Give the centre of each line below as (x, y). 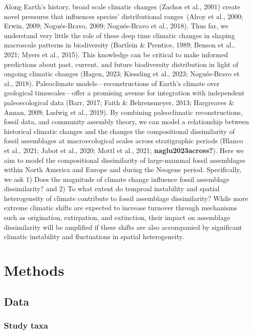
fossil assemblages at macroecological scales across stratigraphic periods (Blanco (124, 141)
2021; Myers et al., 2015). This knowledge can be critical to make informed (116, 54)
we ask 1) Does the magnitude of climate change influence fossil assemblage (117, 179)
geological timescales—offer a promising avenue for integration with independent (124, 93)
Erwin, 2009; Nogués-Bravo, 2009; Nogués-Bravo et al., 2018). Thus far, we (116, 26)
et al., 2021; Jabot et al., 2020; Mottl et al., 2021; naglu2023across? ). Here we (124, 150)
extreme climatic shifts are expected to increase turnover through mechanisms (121, 208)
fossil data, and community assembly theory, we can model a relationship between (126, 122)
